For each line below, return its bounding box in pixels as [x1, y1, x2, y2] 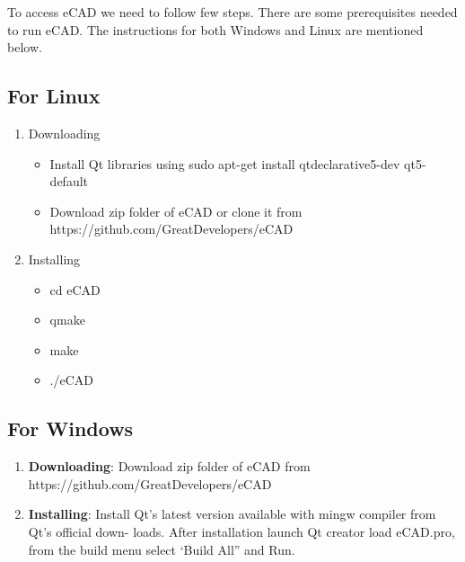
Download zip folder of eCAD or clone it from [49, 201, 303, 220]
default [49, 172, 88, 191]
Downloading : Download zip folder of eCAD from [28, 457, 311, 476]
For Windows [7, 415, 134, 442]
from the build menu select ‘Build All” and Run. [28, 540, 295, 558]
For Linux [7, 82, 101, 110]
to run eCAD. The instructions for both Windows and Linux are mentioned [7, 20, 424, 39]
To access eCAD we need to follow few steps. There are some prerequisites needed [7, 3, 458, 21]
